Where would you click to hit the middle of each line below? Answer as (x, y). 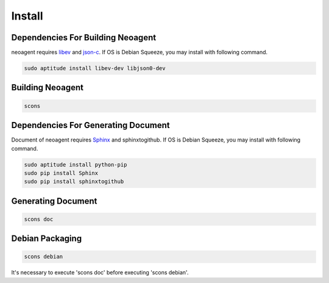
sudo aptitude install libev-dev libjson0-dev (95, 68)
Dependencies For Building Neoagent (84, 38)
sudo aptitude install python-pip (76, 164)
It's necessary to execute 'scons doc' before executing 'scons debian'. (100, 273)
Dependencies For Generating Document (90, 125)
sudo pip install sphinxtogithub (74, 182)
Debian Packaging (47, 239)
